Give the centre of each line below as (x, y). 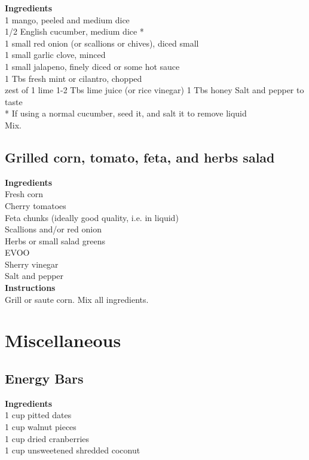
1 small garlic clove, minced (55, 55)
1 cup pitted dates (38, 415)
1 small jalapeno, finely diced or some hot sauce (92, 66)
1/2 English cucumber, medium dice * (74, 31)
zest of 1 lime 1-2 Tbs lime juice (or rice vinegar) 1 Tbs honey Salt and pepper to (154, 90)
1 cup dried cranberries (47, 438)
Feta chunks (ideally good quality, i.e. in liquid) (92, 217)
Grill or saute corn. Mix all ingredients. (77, 299)
